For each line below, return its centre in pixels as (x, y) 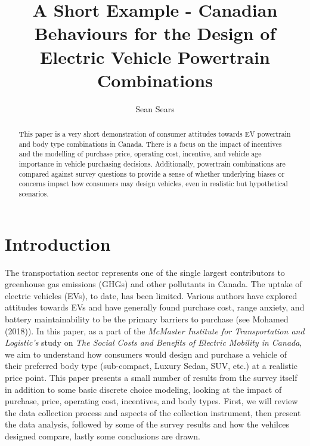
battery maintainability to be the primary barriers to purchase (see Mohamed (147, 319)
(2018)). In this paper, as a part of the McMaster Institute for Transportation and (155, 330)
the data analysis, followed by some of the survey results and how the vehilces (147, 424)
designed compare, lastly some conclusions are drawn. (103, 436)
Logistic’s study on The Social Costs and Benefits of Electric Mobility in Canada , (154, 342)
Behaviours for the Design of (155, 33)
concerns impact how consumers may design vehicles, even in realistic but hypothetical (153, 184)
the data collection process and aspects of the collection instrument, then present (153, 412)
